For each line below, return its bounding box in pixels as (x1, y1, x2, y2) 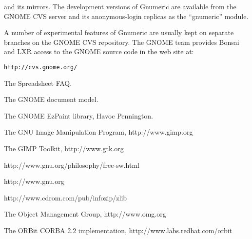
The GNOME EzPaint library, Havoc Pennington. (4, 110, 153, 120)
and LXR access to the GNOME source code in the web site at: (4, 46, 194, 57)
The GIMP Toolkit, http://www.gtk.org (4, 143, 124, 153)
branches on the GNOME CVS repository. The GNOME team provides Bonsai (4, 37, 239, 47)
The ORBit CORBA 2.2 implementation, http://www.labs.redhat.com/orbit (4, 225, 233, 235)
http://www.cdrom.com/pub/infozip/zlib (4, 192, 127, 202)
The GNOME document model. (4, 94, 98, 104)
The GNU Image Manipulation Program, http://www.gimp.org (4, 127, 193, 137)
